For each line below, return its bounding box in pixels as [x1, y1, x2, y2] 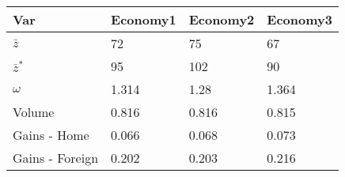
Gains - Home [13, 126, 89, 144]
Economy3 [267, 10, 332, 28]
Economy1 [111, 10, 176, 28]
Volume [13, 103, 55, 121]
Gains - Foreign [13, 149, 99, 167]
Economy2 [188, 10, 255, 28]
